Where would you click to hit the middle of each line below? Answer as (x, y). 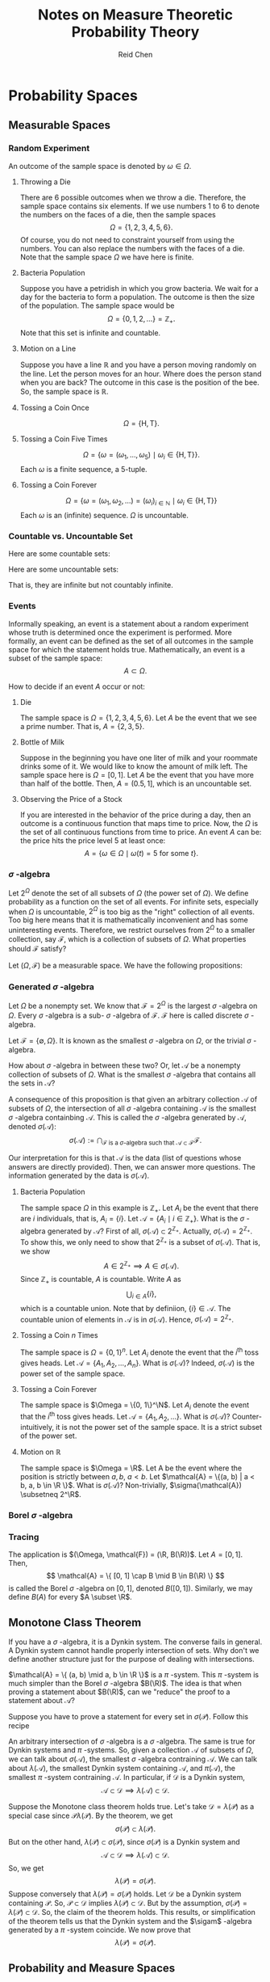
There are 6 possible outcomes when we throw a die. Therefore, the (133, 197)
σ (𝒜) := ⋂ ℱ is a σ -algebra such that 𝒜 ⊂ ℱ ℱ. (135, 1141)
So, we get (26, 1868)
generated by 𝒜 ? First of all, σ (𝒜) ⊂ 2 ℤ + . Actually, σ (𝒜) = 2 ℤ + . (150, 1230)
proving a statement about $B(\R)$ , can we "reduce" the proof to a (119, 1692)
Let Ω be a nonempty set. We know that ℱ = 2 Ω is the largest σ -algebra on (133, 1005)
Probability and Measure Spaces (92, 1969)
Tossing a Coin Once (55, 408)
